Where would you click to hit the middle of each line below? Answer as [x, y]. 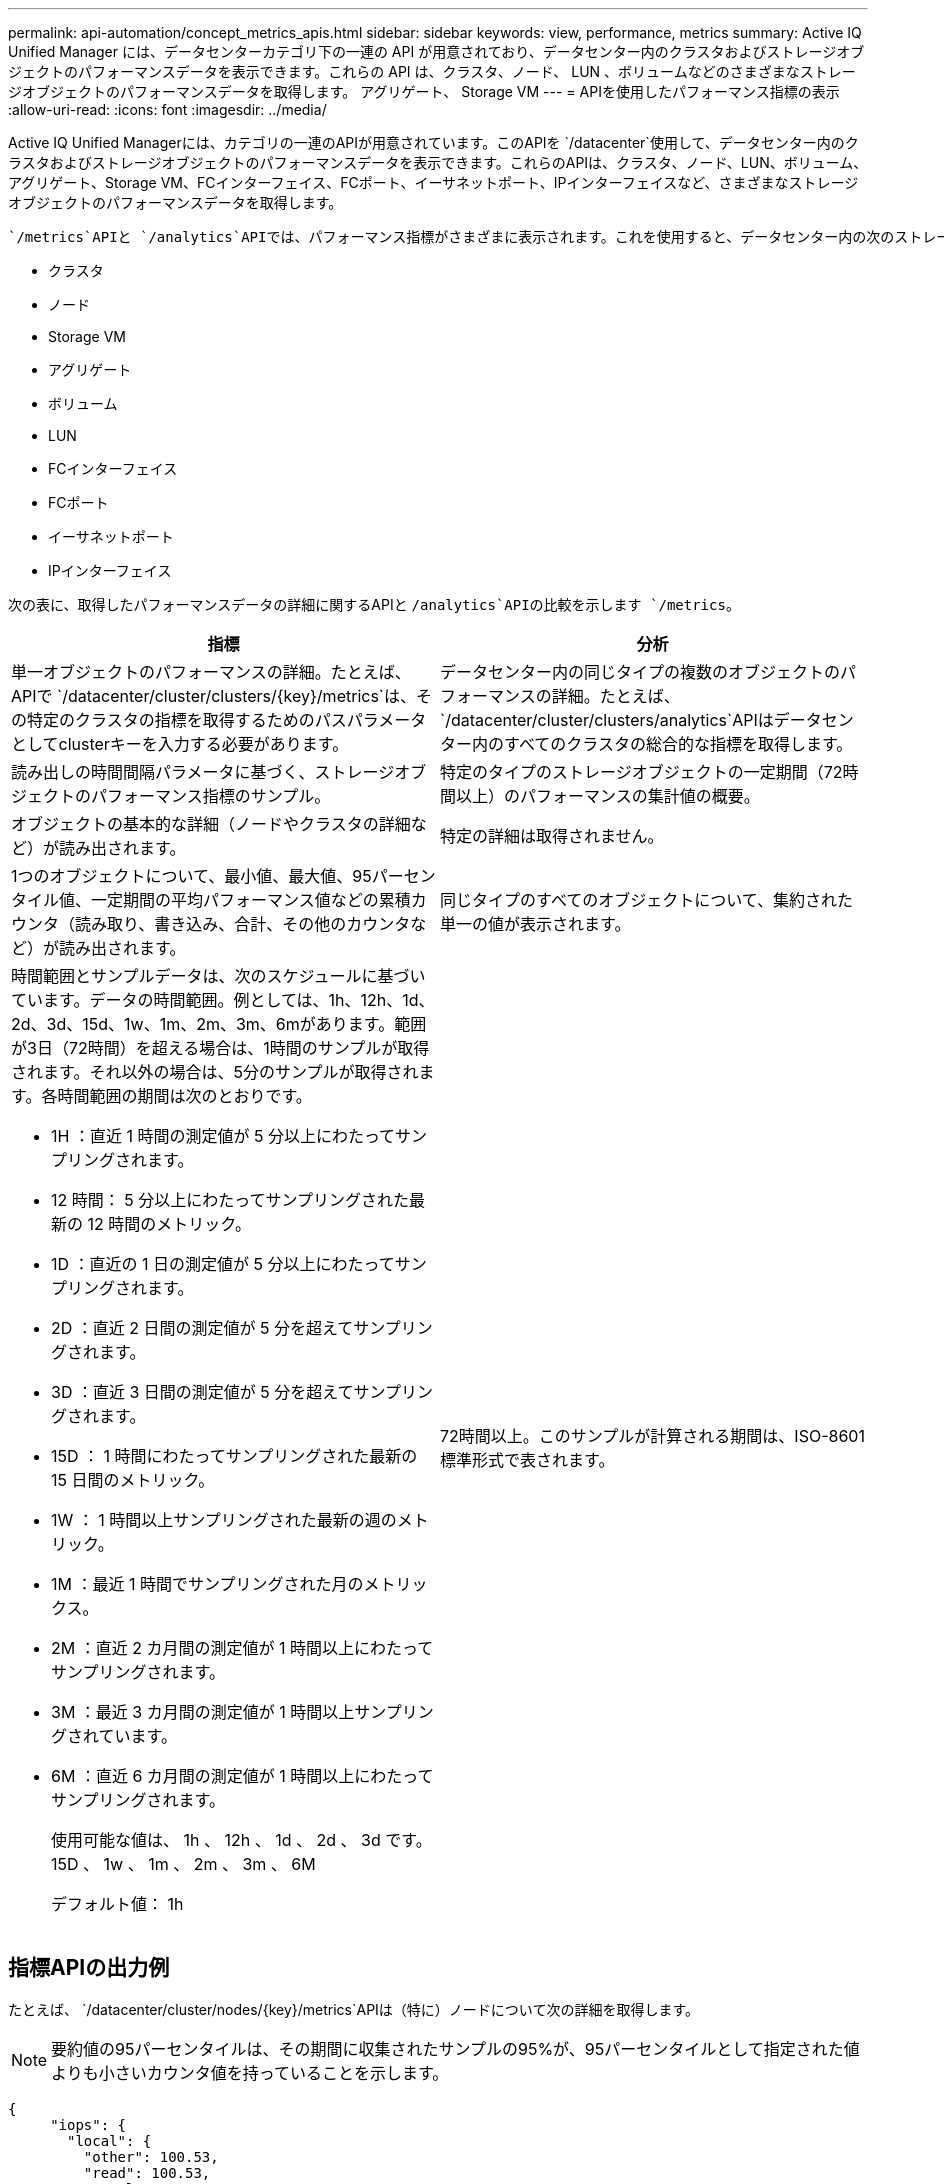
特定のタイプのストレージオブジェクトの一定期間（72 [641, 772]
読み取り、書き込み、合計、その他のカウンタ [243, 924]
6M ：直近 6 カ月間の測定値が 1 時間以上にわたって [242, 1776]
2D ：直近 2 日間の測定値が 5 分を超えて [202, 1328]
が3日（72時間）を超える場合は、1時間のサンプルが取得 [220, 1048]
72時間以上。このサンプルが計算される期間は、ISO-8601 [652, 1436]
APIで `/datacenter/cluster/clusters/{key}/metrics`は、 [214, 696]
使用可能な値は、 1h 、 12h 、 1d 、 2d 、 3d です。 [241, 1840]
